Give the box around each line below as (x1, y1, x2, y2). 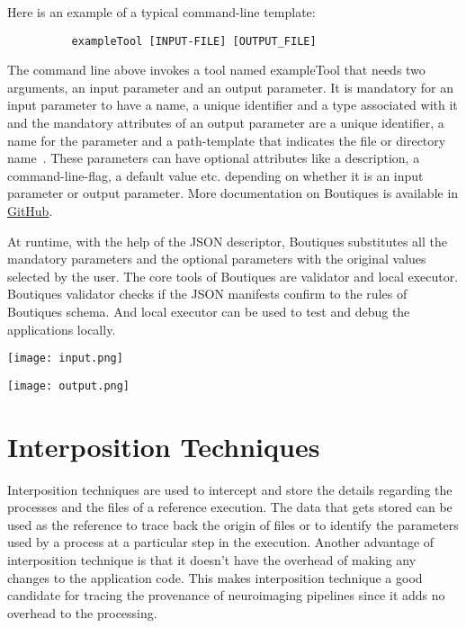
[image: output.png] (7, 379, 130, 392)
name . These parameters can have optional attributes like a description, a (7, 148, 420, 167)
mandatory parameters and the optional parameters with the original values (7, 249, 426, 268)
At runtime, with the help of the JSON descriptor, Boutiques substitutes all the (7, 231, 447, 250)
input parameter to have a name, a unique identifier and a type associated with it (7, 95, 458, 114)
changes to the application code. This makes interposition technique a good (7, 568, 423, 587)
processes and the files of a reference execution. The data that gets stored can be (7, 498, 453, 516)
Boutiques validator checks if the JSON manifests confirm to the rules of (7, 284, 408, 303)
